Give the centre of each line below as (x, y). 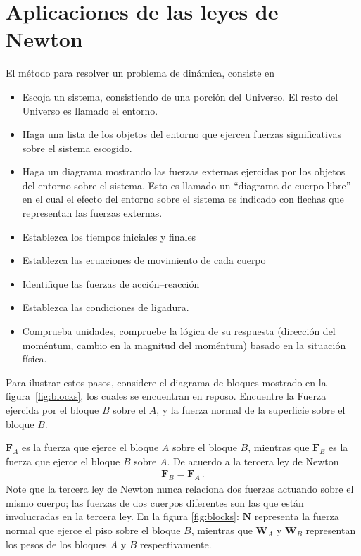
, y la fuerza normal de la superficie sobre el (251, 410)
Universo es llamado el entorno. (90, 110)
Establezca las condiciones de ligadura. (106, 307)
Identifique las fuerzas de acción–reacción (111, 283)
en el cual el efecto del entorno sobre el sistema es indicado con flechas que (183, 199)
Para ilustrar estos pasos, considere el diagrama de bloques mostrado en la (166, 382)
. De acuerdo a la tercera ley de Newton (253, 461)
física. (34, 359)
